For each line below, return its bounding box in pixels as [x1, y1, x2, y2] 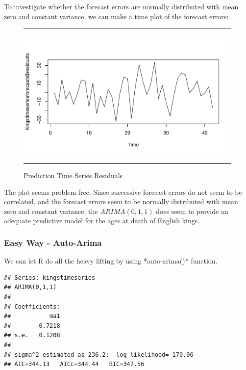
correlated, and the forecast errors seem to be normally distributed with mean [4, 196, 238, 207]
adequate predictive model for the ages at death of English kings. [4, 215, 200, 226]
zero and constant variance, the [4, 206, 98, 216]
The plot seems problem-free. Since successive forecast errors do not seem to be [4, 186, 242, 197]
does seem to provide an [156, 206, 228, 216]
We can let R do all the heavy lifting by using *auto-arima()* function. [4, 256, 218, 266]
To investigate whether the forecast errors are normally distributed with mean [4, 1, 239, 11]
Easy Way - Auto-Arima [4, 236, 102, 248]
